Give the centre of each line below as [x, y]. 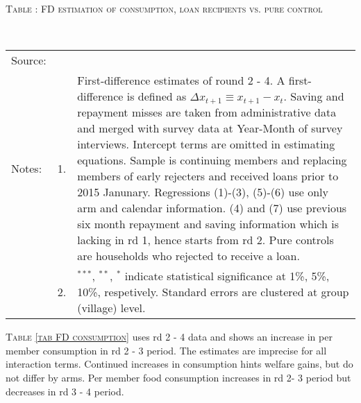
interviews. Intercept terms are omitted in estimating [206, 144]
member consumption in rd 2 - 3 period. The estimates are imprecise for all [166, 350]
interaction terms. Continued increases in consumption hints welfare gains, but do [179, 364]
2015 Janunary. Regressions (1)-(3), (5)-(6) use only [203, 192]
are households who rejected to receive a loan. [188, 256]
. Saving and [314, 96]
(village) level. [111, 308]
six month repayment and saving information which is [208, 224]
